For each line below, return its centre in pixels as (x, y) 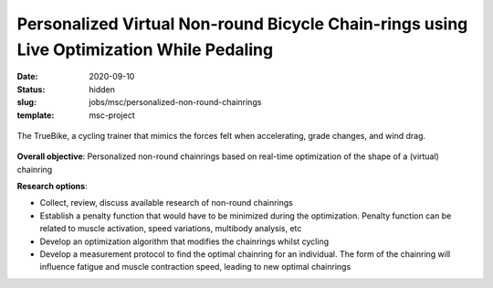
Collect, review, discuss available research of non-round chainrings (167, 203)
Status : (31, 89)
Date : (27, 77)
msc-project (112, 115)
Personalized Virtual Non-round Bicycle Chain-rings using (242, 24)
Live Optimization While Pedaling (145, 49)
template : (36, 115)
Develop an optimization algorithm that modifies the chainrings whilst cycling (184, 241)
